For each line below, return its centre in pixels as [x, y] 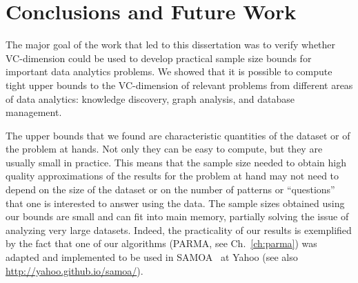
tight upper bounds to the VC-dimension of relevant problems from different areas [179, 85]
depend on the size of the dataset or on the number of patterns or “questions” [170, 189]
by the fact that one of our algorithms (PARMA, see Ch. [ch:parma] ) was [161, 243]
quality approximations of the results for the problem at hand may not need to [172, 176]
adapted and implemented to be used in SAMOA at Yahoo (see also [152, 257]
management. [34, 112]
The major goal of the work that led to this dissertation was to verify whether [171, 45]
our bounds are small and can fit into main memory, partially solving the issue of [177, 216]
